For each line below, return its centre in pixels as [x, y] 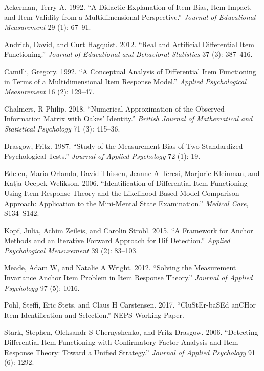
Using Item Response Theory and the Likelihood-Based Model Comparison [122, 193]
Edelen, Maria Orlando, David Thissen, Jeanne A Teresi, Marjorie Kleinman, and [132, 173]
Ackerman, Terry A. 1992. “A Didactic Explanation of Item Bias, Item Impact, [128, 7]
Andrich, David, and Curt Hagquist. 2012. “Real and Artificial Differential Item [129, 44]
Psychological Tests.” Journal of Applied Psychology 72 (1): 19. [102, 156]
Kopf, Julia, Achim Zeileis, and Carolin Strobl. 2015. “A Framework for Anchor [129, 230]
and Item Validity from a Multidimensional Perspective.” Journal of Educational [130, 17]
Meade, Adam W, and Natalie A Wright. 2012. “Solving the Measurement [120, 267]
